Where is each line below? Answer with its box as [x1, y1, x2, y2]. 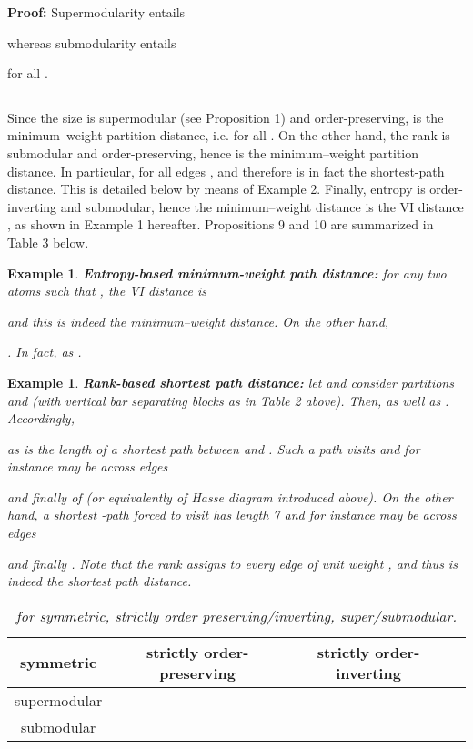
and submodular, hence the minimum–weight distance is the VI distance [60, 197, 464, 216]
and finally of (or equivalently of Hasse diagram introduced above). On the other [7, 487, 453, 506]
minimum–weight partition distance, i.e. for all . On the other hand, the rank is [7, 126, 450, 145]
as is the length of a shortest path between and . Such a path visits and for [7, 439, 420, 458]
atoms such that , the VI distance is [7, 281, 207, 300]
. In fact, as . [7, 342, 82, 361]
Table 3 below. [7, 232, 89, 251]
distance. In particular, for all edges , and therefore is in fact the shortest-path [7, 161, 445, 180]
